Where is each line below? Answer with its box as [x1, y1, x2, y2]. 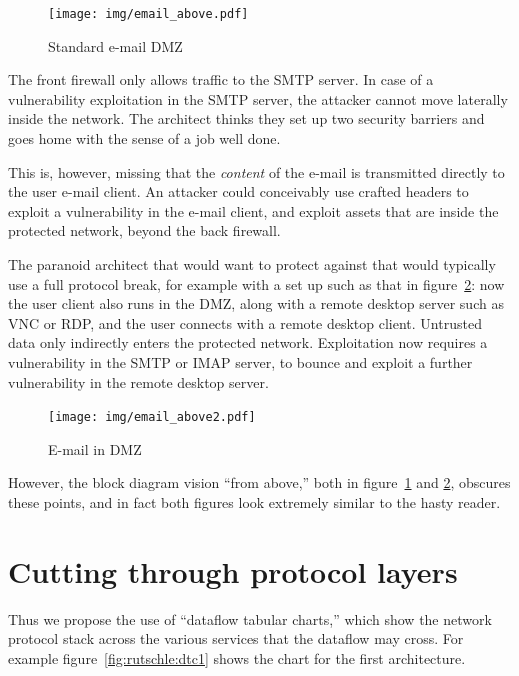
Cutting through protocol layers [8, 550, 458, 591]
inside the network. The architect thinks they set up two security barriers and [8, 108, 485, 129]
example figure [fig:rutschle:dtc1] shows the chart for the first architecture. [8, 647, 466, 668]
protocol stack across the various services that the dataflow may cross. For [8, 628, 464, 649]
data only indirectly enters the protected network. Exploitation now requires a [8, 332, 488, 353]
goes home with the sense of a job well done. [8, 128, 281, 149]
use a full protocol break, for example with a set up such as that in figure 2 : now [8, 273, 505, 294]
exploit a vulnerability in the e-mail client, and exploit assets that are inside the [8, 200, 499, 221]
